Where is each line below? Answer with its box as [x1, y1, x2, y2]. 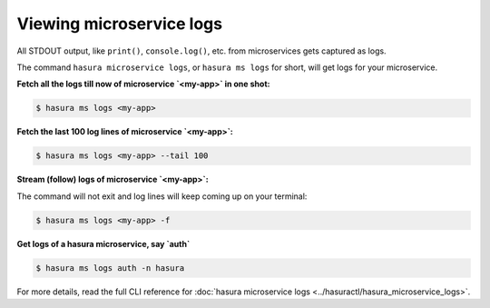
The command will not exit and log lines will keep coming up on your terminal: [16, 191, 308, 202]
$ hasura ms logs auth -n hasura [35, 263, 185, 273]
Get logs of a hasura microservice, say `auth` [16, 238, 191, 249]
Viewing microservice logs [16, 14, 222, 34]
